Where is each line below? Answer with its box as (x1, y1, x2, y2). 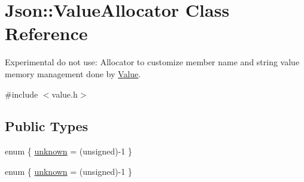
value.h (51, 87, 78, 100)
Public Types (5, 117, 89, 135)
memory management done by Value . (5, 67, 141, 80)
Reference (5, 21, 88, 45)
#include (5, 87, 38, 100)
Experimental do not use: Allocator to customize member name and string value (5, 56, 300, 68)
